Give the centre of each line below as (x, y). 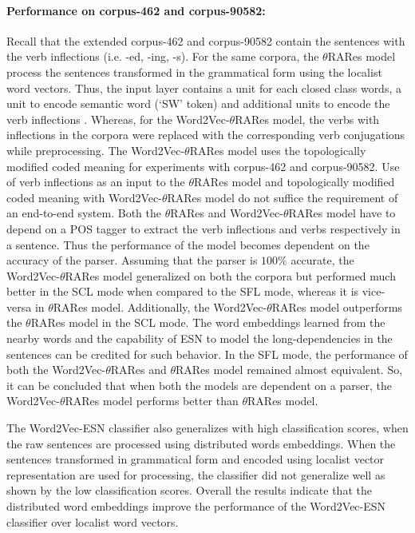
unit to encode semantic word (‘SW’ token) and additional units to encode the (198, 103)
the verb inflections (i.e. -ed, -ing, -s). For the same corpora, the (163, 56)
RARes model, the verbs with (307, 119)
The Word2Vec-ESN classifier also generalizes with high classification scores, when (207, 428)
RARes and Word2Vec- (227, 213)
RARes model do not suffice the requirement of (283, 197)
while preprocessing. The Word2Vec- (96, 150)
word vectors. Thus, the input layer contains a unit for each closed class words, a (204, 88)
